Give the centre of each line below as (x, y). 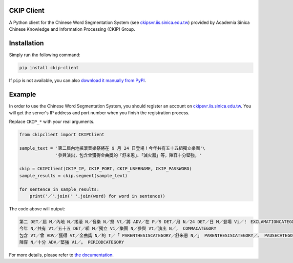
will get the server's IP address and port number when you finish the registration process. (99, 113)
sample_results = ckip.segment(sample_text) (73, 175)
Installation (26, 43)
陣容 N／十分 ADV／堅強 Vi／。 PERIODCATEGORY (72, 242)
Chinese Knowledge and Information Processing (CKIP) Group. (72, 29)
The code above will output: (37, 209)
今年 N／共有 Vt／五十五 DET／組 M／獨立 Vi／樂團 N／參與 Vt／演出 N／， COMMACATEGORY (118, 229)
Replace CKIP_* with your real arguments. (52, 121)
